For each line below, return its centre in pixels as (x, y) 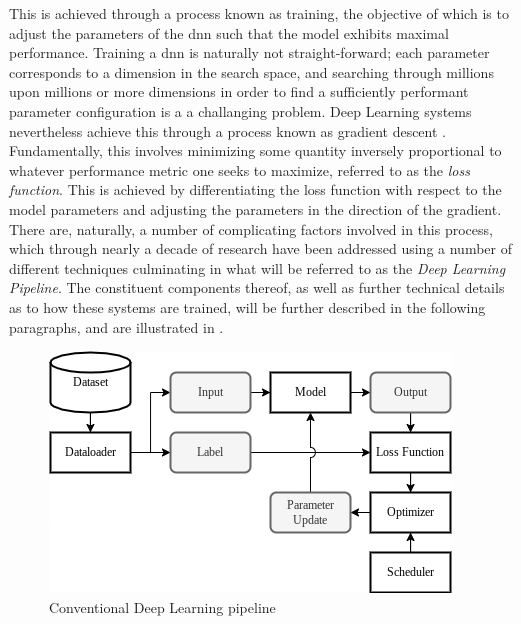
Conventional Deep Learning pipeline (162, 606)
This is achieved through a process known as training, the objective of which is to (259, 13)
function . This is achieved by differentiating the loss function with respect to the (255, 189)
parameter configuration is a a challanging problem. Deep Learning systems (240, 110)
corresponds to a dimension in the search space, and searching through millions (251, 71)
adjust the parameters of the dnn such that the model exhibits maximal (229, 32)
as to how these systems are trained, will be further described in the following (247, 306)
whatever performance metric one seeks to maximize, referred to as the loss (239, 169)
